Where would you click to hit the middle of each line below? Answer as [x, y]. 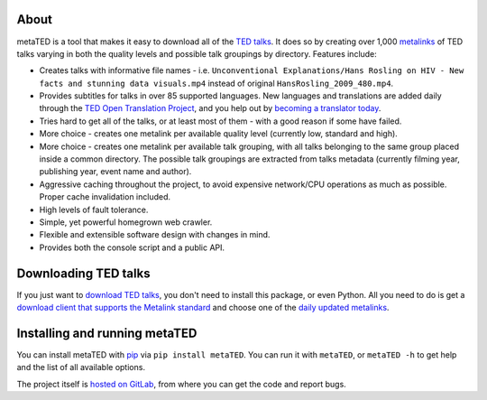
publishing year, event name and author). [115, 172]
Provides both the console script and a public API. [132, 247]
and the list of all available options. [81, 367]
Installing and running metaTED [107, 333]
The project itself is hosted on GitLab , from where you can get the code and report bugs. [181, 384]
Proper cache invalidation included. [105, 197]
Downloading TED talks [83, 273]
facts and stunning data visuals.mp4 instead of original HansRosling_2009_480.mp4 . [216, 83]
